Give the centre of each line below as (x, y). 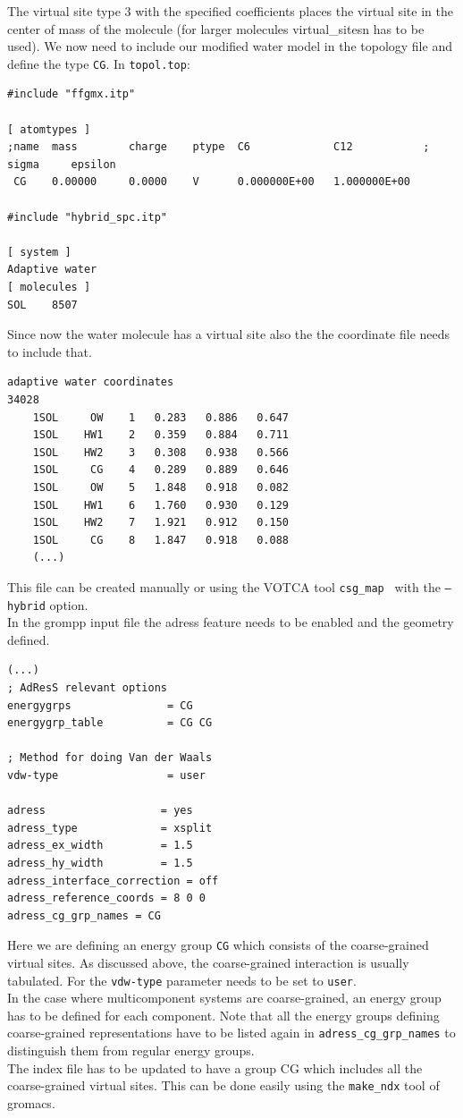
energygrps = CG (100, 705)
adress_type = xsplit (110, 828)
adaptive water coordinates (91, 382)
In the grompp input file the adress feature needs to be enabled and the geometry (231, 622)
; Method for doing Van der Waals (110, 758)
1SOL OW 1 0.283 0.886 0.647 (160, 417)
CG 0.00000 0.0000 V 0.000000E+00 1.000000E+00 (212, 182)
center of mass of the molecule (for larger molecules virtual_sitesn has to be (216, 28)
